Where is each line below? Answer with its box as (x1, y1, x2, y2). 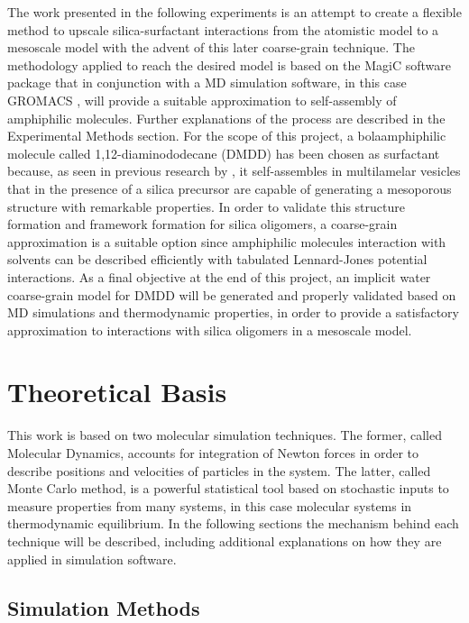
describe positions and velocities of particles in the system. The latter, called (7, 461, 431, 480)
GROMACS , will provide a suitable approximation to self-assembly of (7, 90, 397, 109)
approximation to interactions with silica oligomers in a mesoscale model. (7, 320, 412, 339)
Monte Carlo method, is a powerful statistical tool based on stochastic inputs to (7, 479, 449, 498)
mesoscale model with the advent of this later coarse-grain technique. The (7, 38, 415, 57)
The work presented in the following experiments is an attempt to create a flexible (7, 3, 462, 21)
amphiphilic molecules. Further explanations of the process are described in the (7, 108, 446, 127)
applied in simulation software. (7, 549, 177, 568)
